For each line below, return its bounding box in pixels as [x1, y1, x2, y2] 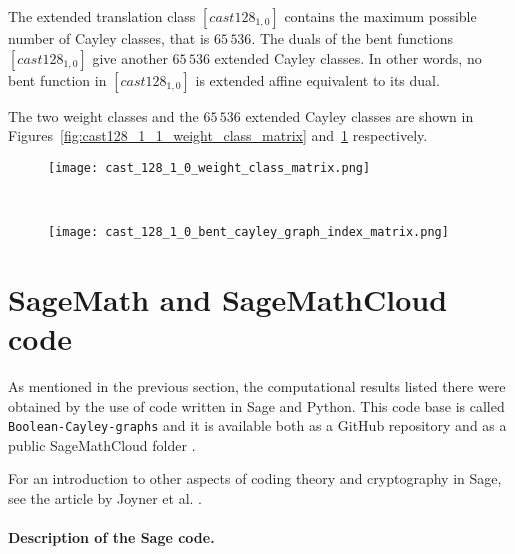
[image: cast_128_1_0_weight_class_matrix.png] [48, 160, 371, 175]
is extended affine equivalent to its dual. [195, 69, 440, 90]
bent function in [8, 69, 107, 90]
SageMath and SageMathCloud [8, 278, 448, 319]
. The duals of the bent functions [251, 28, 453, 48]
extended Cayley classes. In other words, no [214, 47, 482, 68]
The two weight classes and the [8, 105, 199, 126]
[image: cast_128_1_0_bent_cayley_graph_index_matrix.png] [48, 225, 449, 240]
